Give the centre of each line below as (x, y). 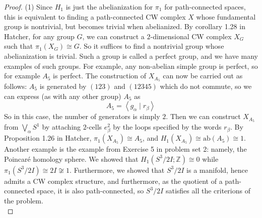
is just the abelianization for (109, 7)
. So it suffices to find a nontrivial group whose (152, 46)
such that (19, 46)
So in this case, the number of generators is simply (82, 116)
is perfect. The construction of (100, 76)
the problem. (24, 200)
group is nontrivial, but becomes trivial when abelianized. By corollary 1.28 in (125, 26)
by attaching (61, 127)
